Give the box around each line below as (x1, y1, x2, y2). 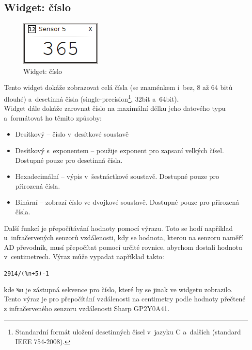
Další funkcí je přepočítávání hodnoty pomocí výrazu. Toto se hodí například (4, 223, 233, 233)
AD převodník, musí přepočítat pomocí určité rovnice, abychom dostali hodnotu (4, 242, 242, 252)
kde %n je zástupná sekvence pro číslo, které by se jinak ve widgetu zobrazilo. (4, 284, 233, 294)
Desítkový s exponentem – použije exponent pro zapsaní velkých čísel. (15, 145, 224, 156)
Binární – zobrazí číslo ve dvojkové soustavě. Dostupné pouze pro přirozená (15, 197, 239, 207)
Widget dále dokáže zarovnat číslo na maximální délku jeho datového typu (4, 103, 226, 113)
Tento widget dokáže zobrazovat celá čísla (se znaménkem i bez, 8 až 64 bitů (4, 82, 233, 92)
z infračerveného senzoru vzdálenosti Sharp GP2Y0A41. (4, 303, 170, 313)
